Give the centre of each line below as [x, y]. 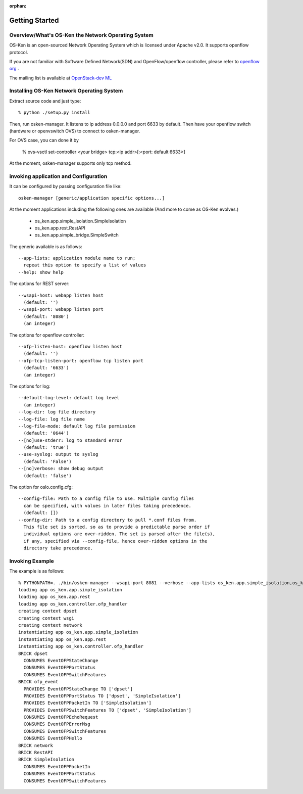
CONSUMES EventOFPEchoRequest [61, 717]
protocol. [19, 52]
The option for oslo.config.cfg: [41, 487]
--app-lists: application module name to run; [77, 258]
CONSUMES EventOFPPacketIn [57, 766]
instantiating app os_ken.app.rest [62, 639]
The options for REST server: [40, 284]
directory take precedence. [58, 548]
